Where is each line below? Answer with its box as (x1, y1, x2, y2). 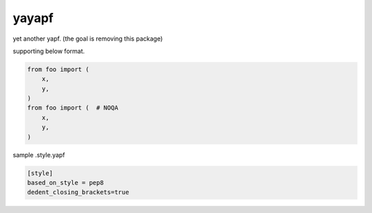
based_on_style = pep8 (27, 179, 104, 187)
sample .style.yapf (12, 150, 65, 159)
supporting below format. (12, 47, 85, 55)
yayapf (12, 10, 54, 26)
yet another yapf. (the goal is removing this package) (12, 34, 163, 43)
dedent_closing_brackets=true (27, 188, 130, 196)
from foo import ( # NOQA (27, 104, 118, 112)
